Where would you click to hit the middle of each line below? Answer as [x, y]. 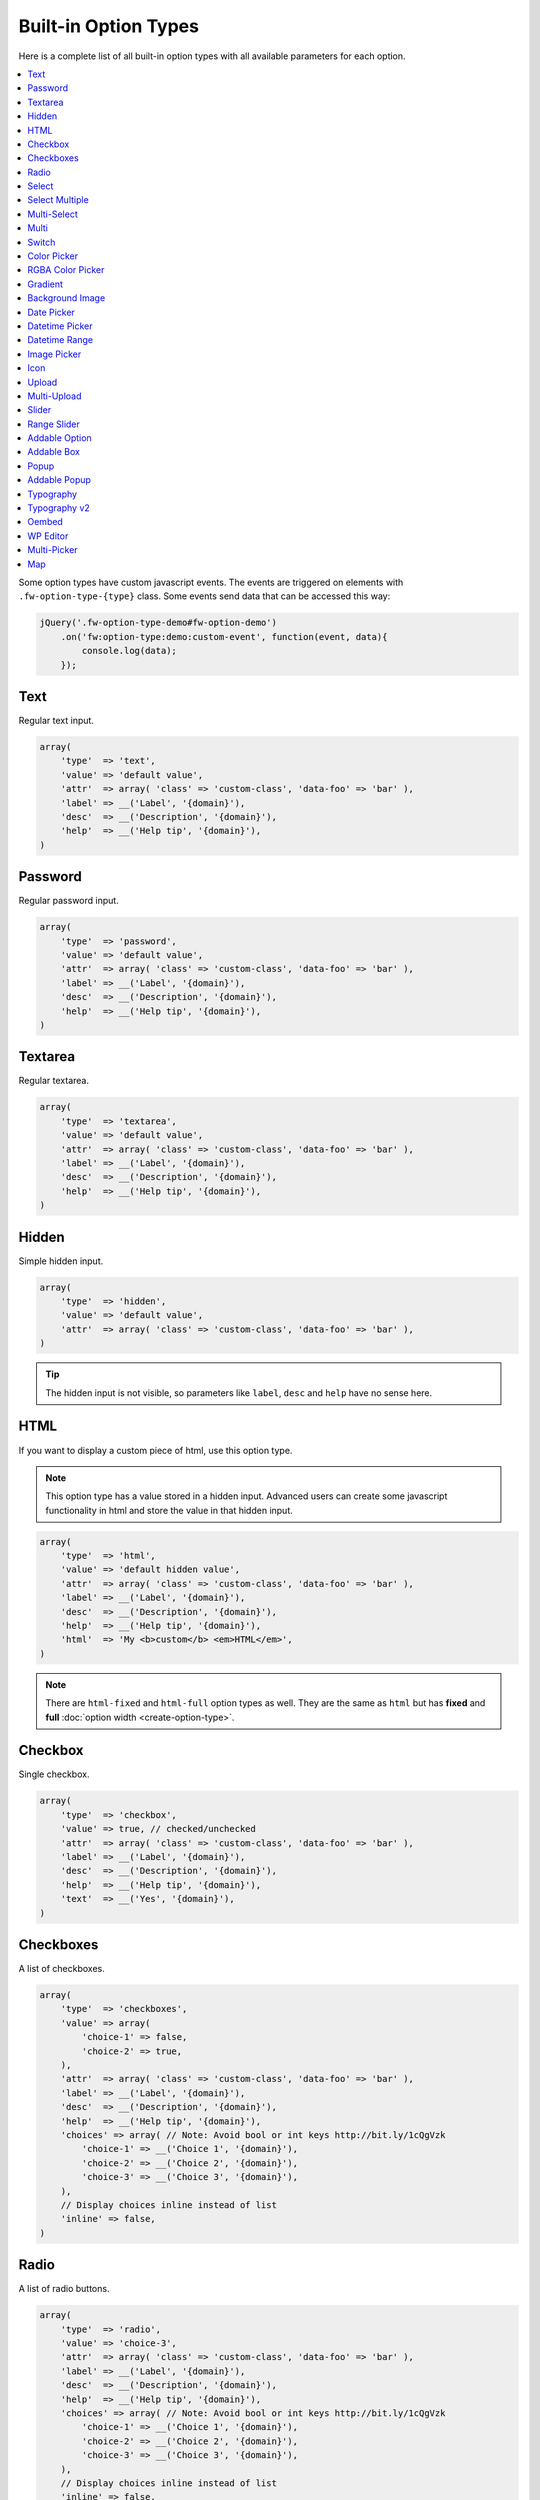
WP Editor [48, 536]
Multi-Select [53, 214]
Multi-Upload [54, 396]
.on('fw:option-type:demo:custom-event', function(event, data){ [224, 636]
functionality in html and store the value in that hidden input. [169, 1510]
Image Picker [54, 354]
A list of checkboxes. [61, 1969]
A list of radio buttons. [64, 2289]
